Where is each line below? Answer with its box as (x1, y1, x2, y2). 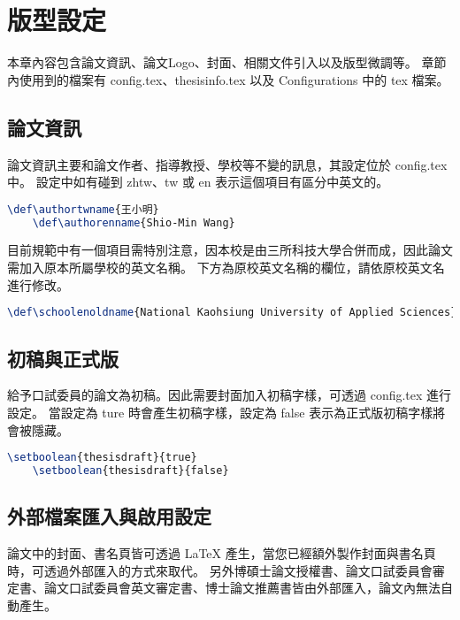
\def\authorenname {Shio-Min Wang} (32, 216, 235, 229)
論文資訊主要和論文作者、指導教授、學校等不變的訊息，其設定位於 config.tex (7, 155, 448, 173)
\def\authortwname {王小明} (7, 203, 159, 216)
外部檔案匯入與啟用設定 (7, 502, 211, 530)
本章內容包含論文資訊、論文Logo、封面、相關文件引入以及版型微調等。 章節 (7, 53, 447, 72)
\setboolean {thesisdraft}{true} (7, 451, 197, 464)
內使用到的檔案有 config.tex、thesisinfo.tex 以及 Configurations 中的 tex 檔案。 (7, 70, 449, 88)
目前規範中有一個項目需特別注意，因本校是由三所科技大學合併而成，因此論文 (7, 241, 453, 259)
